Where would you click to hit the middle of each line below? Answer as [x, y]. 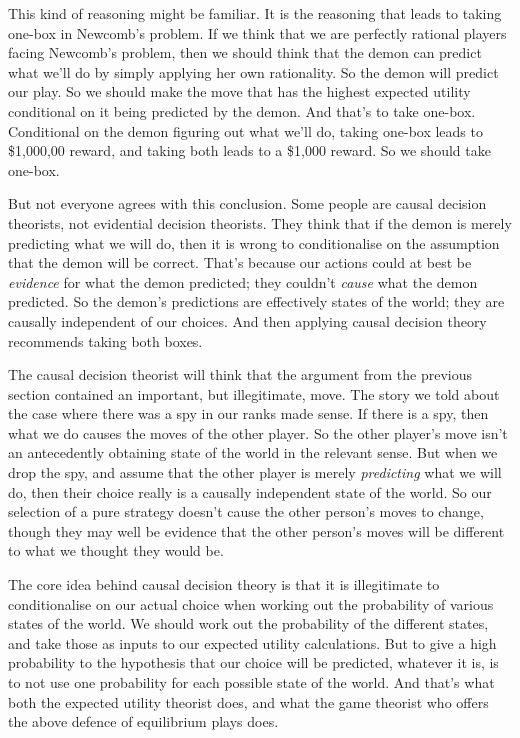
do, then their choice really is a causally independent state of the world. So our [250, 491]
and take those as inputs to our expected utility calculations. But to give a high [252, 642]
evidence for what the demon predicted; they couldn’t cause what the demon [243, 281]
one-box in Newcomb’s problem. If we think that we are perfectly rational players [257, 32]
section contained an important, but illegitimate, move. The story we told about [254, 393]
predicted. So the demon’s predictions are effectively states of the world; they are [256, 301]
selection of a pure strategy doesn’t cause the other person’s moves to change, [246, 511]
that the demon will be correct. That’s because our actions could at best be [240, 262]
